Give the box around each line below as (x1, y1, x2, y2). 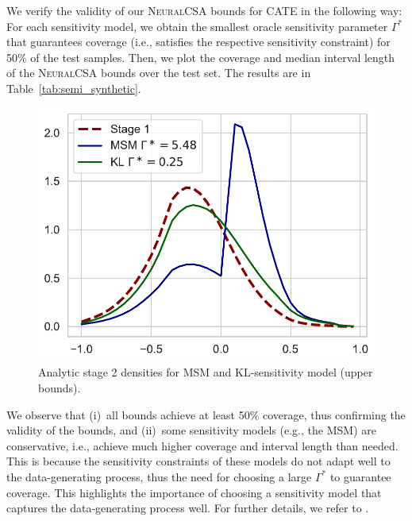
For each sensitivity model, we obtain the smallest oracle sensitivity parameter (6, 17, 388, 34)
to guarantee (329, 468, 391, 484)
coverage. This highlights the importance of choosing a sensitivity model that (6, 484, 382, 500)
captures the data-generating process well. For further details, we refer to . (6, 500, 369, 516)
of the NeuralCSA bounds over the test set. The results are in (6, 64, 311, 81)
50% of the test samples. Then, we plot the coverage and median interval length (6, 48, 395, 65)
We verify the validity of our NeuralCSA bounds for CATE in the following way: (6, 2, 402, 18)
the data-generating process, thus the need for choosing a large (6, 468, 312, 484)
